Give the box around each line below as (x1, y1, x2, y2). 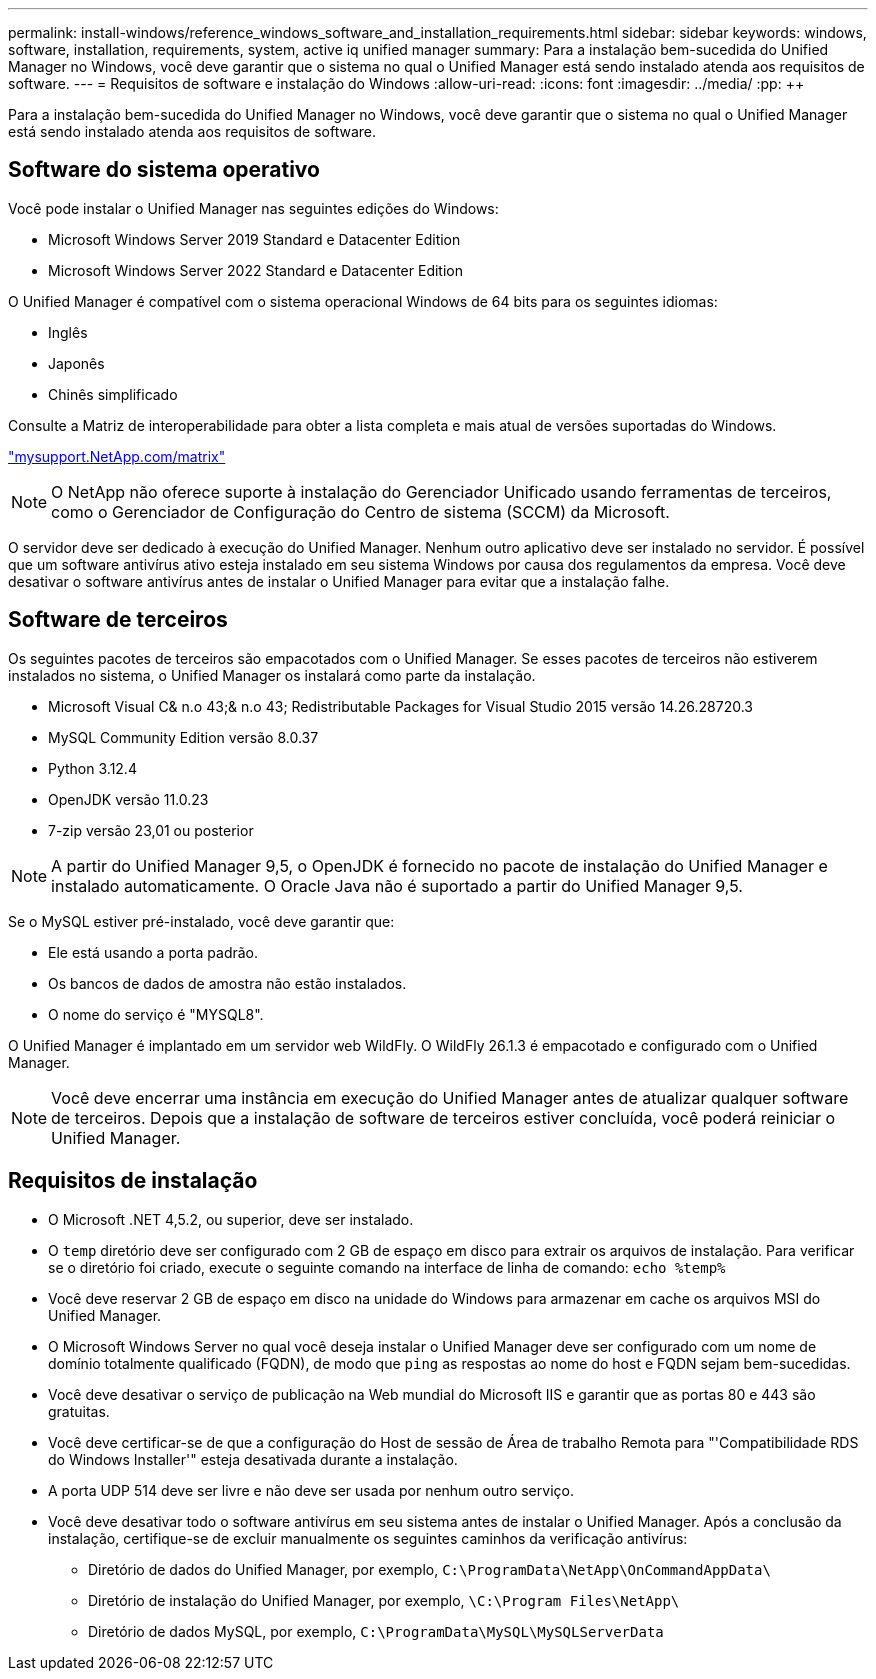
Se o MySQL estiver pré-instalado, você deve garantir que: (8, 912, 395, 930)
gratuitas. (48, 1402, 110, 1420)
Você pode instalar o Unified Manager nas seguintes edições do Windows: (8, 199, 499, 217)
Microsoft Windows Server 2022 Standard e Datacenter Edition (48, 261, 463, 279)
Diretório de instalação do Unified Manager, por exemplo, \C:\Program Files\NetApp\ (88, 1591, 680, 1609)
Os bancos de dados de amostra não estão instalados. (48, 974, 407, 992)
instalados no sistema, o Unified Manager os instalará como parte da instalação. (8, 666, 536, 684)
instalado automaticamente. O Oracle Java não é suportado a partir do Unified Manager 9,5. (51, 875, 743, 896)
